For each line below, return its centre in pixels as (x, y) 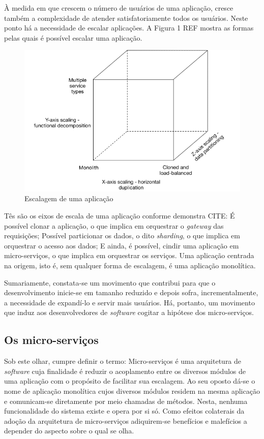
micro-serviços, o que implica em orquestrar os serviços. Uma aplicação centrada (129, 255)
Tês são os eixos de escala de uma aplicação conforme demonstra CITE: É (120, 215)
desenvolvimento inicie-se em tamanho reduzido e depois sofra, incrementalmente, (131, 292)
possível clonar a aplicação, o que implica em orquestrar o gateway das (114, 225)
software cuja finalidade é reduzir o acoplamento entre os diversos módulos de (125, 371)
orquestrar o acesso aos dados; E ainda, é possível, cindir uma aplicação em (122, 245)
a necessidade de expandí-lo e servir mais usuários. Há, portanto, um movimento (129, 302)
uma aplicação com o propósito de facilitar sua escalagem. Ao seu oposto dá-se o (130, 381)
